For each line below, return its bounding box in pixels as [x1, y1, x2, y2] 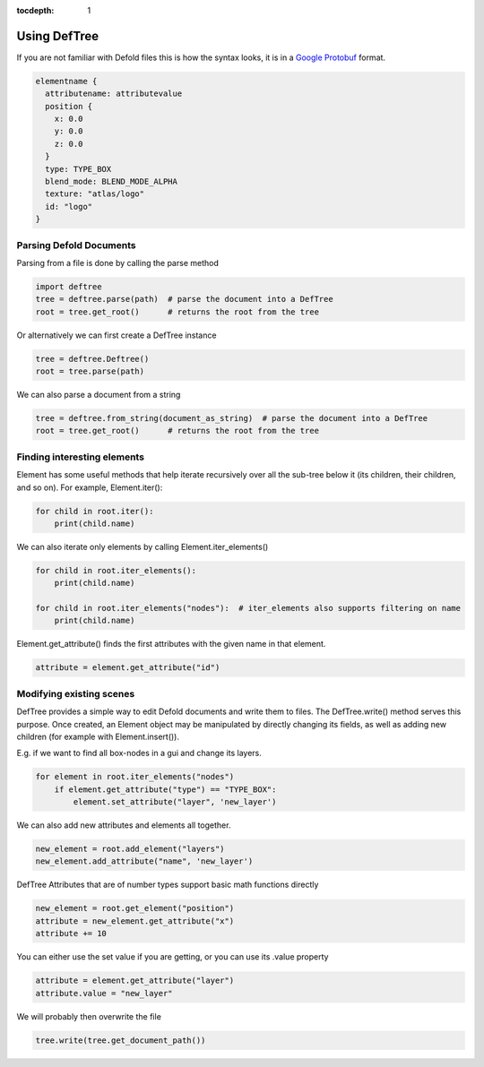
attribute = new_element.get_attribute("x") [35, 916, 235, 926]
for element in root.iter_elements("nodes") [35, 771, 235, 782]
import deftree [35, 281, 102, 291]
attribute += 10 [35, 928, 108, 939]
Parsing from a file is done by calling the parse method [16, 257, 219, 268]
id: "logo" [45, 202, 93, 211]
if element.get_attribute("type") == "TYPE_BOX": [54, 784, 277, 795]
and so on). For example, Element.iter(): [16, 482, 163, 493]
